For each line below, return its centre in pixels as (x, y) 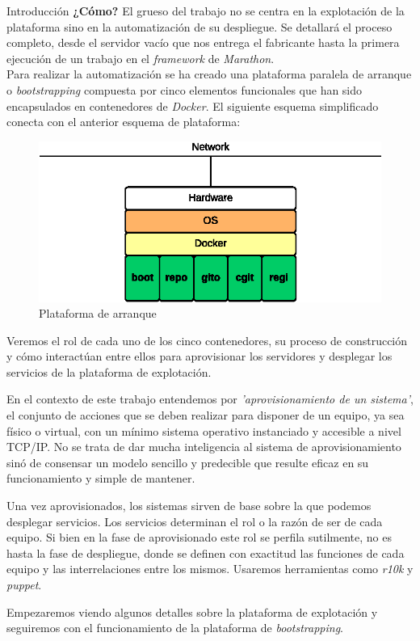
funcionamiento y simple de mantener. (101, 478)
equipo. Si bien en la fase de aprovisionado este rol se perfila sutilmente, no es (199, 537)
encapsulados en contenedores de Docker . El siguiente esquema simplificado (193, 105)
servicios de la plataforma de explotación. (109, 371)
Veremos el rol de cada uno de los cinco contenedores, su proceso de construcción (207, 340)
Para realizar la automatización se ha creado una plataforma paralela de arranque (209, 74)
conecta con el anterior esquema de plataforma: (124, 122)
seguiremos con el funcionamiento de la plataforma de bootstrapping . (175, 628)
